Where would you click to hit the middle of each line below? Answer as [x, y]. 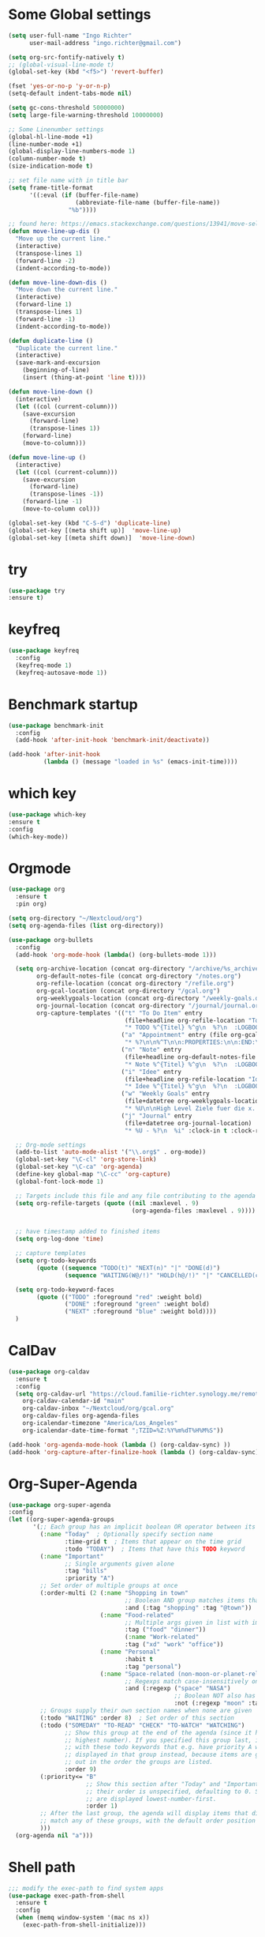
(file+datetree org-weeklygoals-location [194, 1101]
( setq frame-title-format [50, 187]
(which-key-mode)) [38, 837]
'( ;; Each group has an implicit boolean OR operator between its [144, 1527]
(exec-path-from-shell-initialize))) [84, 1925]
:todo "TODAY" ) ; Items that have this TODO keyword [155, 1549]
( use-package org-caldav [49, 1372]
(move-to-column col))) [62, 509]
